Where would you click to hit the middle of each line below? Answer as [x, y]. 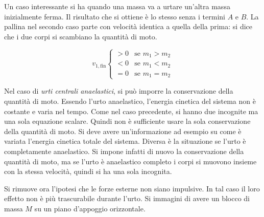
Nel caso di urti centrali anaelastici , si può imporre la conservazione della [119, 91]
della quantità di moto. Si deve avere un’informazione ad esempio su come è [123, 131]
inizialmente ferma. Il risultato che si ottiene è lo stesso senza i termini [115, 16]
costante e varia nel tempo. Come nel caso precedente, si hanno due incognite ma [131, 111]
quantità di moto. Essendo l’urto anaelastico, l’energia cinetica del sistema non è [130, 101]
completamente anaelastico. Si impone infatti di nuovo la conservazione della [124, 151]
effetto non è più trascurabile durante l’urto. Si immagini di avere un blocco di [127, 198]
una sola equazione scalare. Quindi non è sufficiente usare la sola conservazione [127, 121]
